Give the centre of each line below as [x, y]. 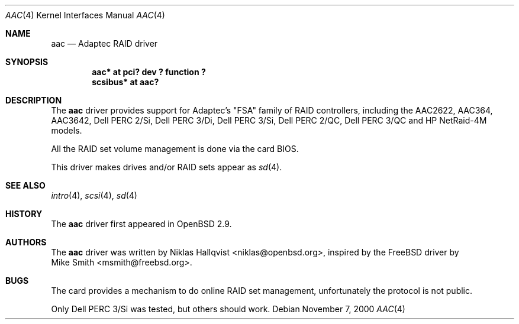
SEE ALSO [25, 185]
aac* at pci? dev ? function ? [149, 72]
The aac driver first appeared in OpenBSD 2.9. [141, 224]
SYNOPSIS [27, 62]
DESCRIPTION [34, 100]
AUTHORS [26, 242]
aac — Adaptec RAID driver [104, 43]
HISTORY [24, 214]
